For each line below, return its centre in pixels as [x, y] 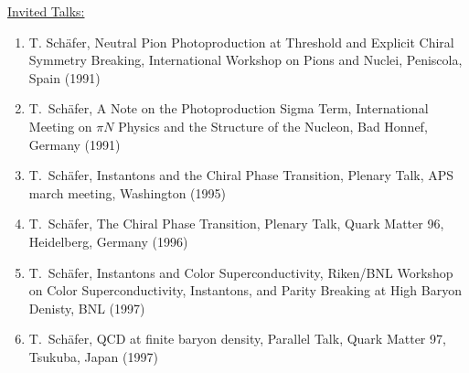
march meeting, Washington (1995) [127, 192]
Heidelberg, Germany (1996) [108, 241]
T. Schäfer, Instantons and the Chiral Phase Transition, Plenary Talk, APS [241, 175]
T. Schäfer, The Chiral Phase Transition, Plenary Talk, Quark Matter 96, [236, 224]
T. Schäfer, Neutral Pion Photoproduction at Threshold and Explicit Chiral [241, 42]
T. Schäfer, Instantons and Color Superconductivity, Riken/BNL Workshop [241, 272]
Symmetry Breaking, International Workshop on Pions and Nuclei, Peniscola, [245, 60]
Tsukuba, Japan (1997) [93, 356]
